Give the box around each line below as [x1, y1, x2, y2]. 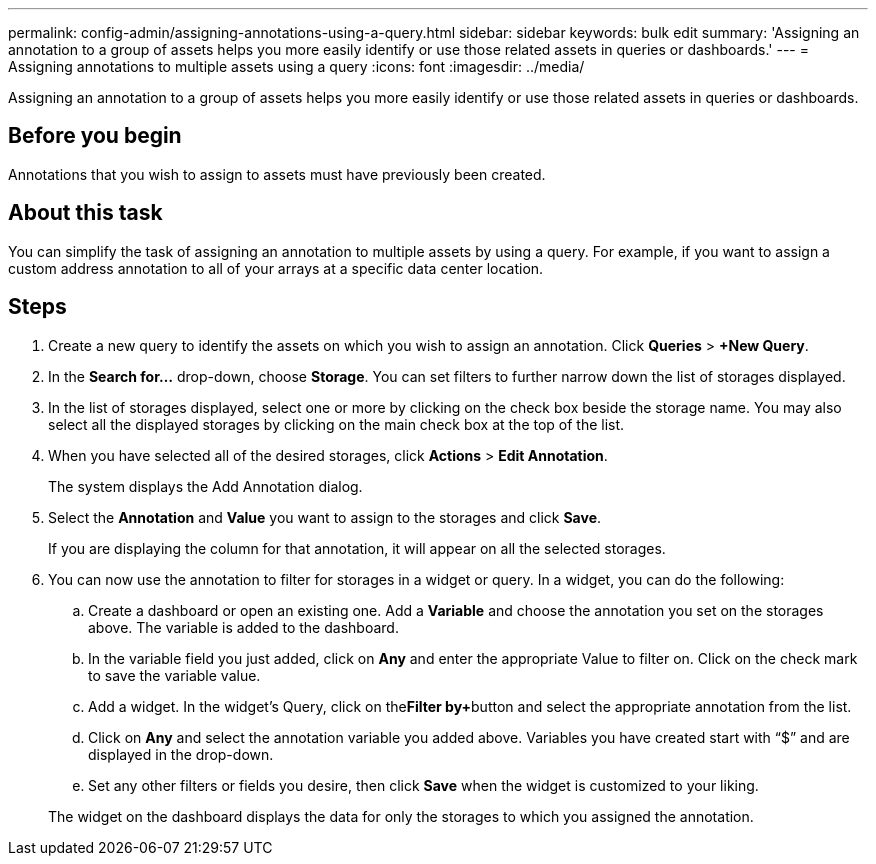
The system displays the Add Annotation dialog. [48, 477, 363, 495]
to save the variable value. [88, 666, 261, 684]
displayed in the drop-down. [88, 745, 274, 763]
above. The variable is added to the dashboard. [88, 618, 399, 636]
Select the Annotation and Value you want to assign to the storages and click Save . [48, 508, 602, 526]
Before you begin [8, 123, 182, 149]
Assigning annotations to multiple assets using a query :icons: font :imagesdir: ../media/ [8, 58, 585, 75]
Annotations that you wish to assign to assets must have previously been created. [8, 165, 546, 183]
